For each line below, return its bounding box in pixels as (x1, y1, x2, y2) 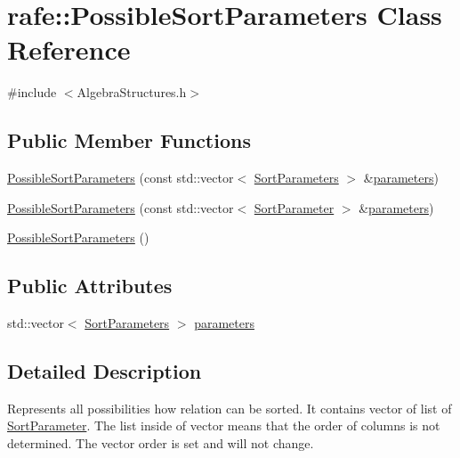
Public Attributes (7, 272, 173, 299)
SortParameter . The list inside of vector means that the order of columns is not (7, 416, 440, 435)
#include (7, 83, 57, 102)
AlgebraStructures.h (77, 83, 187, 102)
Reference (7, 31, 131, 68)
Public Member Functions (7, 127, 251, 154)
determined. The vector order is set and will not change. (7, 434, 314, 453)
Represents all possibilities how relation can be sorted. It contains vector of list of (7, 398, 452, 417)
